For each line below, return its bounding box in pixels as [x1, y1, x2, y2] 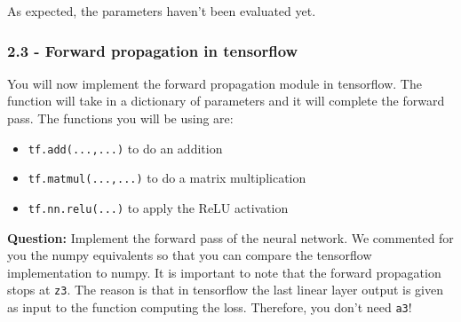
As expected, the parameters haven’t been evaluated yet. [7, 2, 316, 20]
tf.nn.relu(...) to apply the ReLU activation [28, 198, 289, 216]
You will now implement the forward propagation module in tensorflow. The [7, 74, 422, 92]
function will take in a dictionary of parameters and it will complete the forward [7, 91, 445, 110]
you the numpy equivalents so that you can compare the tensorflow [7, 246, 372, 264]
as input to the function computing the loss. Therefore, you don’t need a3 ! [7, 298, 412, 316]
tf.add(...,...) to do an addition [28, 138, 223, 157]
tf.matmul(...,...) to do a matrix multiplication [28, 169, 306, 187]
